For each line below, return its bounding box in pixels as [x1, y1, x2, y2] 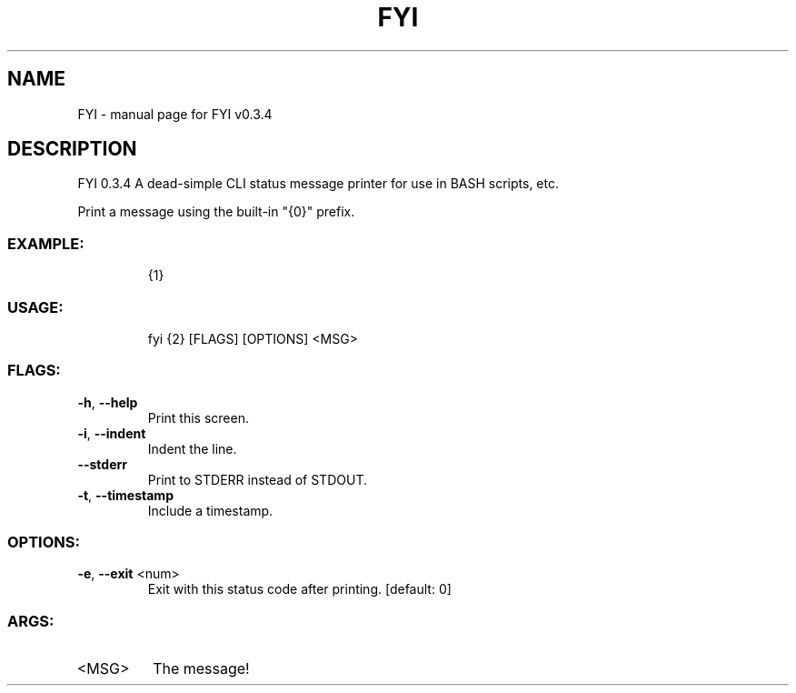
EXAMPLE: [7, 234, 85, 253]
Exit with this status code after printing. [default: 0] [147, 581, 452, 598]
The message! [153, 659, 250, 678]
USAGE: [7, 297, 64, 316]
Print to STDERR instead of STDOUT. [147, 471, 367, 487]
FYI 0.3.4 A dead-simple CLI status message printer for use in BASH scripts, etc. [77, 176, 559, 192]
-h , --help [77, 394, 138, 410]
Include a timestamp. [147, 502, 274, 518]
